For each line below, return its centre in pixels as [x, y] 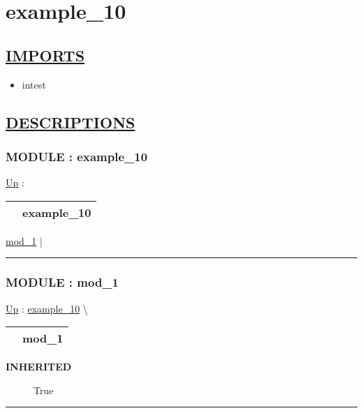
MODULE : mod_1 [62, 282]
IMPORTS [45, 55]
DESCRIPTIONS [71, 122]
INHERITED [39, 367]
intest [34, 84]
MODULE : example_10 [77, 156]
